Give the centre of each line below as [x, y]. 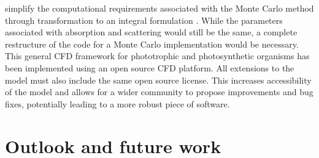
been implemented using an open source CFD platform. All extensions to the [150, 67]
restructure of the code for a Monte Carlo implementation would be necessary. [152, 44]
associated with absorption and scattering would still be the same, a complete [151, 32]
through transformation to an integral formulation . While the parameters [144, 20]
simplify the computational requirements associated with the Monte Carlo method [159, 8]
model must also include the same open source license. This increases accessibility [158, 80]
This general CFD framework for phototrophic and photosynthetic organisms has [157, 56]
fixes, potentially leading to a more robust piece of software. [117, 103]
